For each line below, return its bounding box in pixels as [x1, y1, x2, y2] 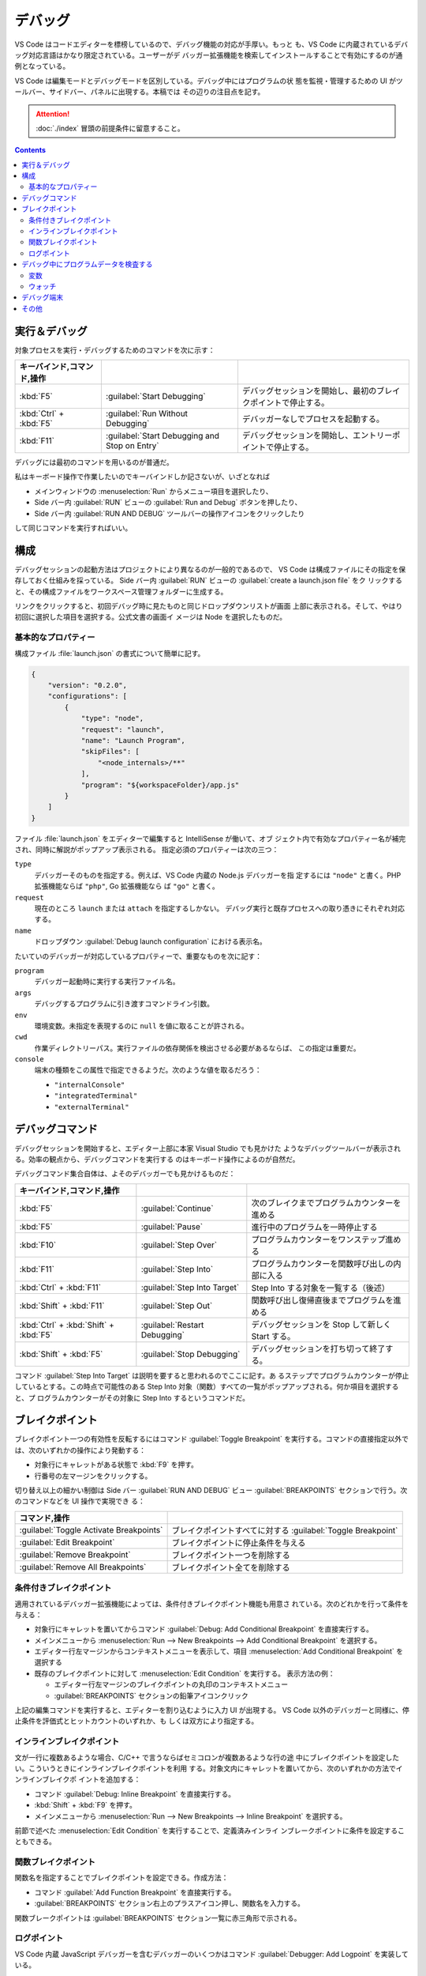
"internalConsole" [54, 1080, 125, 1089]
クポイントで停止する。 [241, 398, 330, 409]
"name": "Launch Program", [80, 736, 185, 745]
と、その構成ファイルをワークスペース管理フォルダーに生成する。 [14, 586, 228, 596]
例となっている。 [14, 62, 70, 71]
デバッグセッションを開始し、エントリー [241, 430, 393, 441]
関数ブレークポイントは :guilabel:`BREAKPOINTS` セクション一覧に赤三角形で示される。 [14, 1913, 301, 1922]
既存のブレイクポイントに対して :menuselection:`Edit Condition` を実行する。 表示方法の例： [34, 1669, 335, 1678]
